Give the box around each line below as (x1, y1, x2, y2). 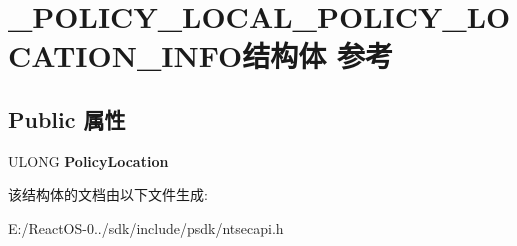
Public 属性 (8, 103, 126, 134)
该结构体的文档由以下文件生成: (8, 184, 208, 205)
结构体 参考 (242, 35, 393, 76)
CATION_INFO (8, 35, 243, 76)
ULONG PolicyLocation (8, 150, 169, 171)
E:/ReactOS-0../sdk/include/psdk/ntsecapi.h (8, 217, 284, 238)
